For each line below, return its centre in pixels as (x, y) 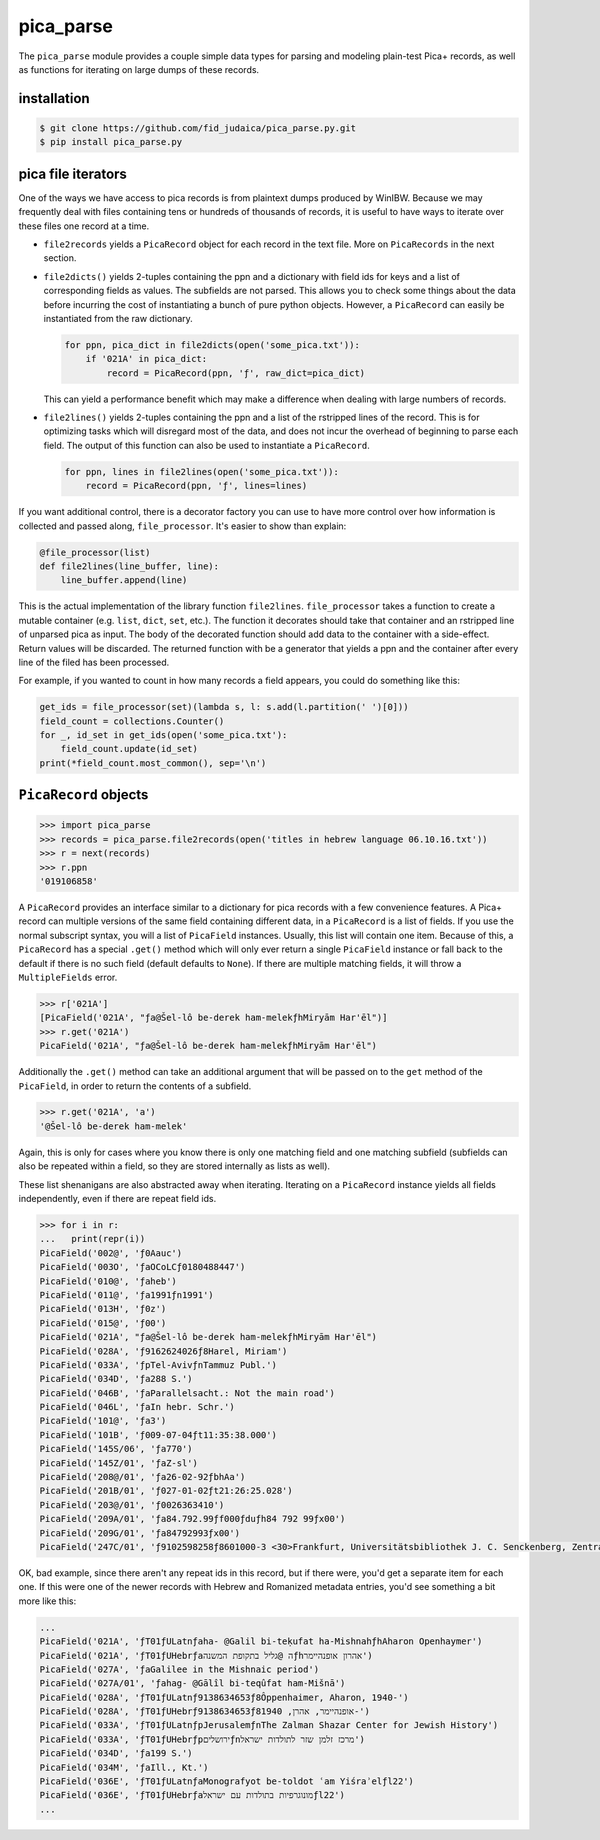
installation (54, 98)
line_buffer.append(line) (124, 580)
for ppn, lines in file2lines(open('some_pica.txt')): (201, 471)
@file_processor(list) (95, 552)
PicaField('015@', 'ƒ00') (103, 1323)
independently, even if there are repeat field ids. (117, 1199)
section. (60, 258)
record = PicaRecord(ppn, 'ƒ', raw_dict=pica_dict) (236, 373)
